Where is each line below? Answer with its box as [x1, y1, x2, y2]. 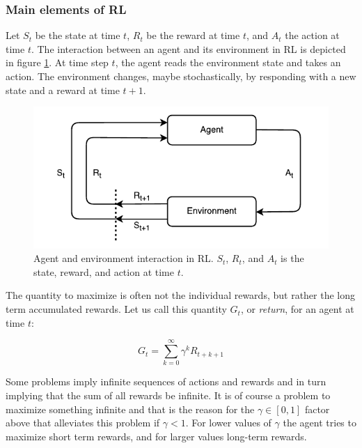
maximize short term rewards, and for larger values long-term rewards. [6, 428, 307, 443]
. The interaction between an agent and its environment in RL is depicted [31, 41, 346, 56]
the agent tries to [283, 415, 356, 430]
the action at [285, 28, 340, 43]
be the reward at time [146, 28, 240, 43]
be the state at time [35, 28, 120, 43]
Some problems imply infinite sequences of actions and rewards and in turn [6, 374, 326, 389]
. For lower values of [185, 415, 271, 430]
